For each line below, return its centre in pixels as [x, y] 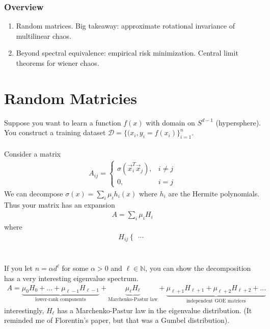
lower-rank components [61, 300]
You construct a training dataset [55, 132]
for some [75, 268]
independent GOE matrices [216, 301]
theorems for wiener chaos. [58, 63]
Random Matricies [71, 98]
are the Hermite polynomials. [214, 193]
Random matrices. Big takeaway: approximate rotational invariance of [125, 26]
